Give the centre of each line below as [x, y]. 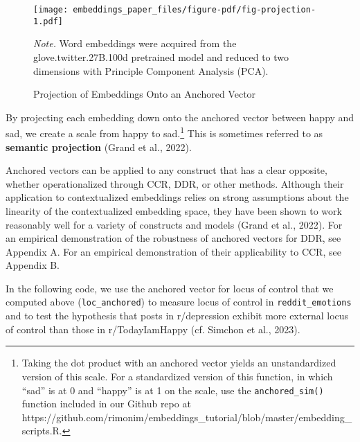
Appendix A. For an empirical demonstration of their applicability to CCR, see [173, 251]
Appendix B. [33, 265]
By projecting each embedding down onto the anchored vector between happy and [180, 117]
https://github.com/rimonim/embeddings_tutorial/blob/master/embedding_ [187, 417]
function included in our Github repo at [106, 404]
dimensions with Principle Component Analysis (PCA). [151, 70]
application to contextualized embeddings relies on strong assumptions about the [177, 197]
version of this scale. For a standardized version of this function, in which [177, 376]
